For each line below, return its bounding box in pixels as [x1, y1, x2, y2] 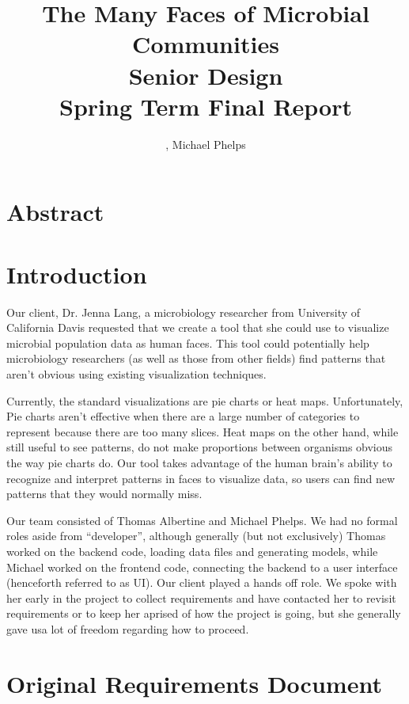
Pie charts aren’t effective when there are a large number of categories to [6, 408, 360, 424]
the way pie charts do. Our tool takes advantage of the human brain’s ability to [6, 454, 392, 470]
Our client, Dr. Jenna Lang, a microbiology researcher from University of [6, 303, 361, 320]
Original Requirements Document [6, 667, 382, 699]
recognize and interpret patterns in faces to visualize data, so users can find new [6, 470, 396, 486]
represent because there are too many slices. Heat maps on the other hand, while [6, 423, 399, 440]
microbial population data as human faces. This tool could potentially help [6, 334, 369, 351]
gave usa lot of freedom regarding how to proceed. [6, 620, 249, 637]
